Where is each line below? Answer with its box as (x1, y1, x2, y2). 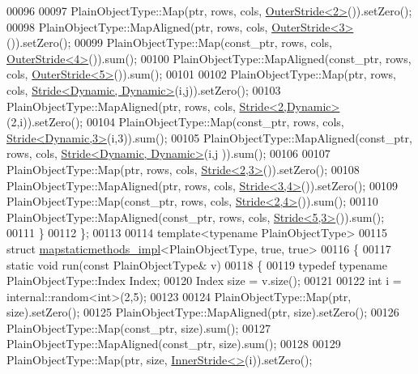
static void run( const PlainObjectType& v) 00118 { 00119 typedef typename (6, 256, 387, 273)
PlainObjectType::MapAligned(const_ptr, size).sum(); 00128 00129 (6, 335, 341, 352)
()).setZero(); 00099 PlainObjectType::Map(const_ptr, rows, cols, (6, 34, 332, 51)
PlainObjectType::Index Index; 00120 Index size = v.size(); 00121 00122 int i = (6, 272, 402, 289)
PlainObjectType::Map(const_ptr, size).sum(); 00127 (6, 319, 271, 336)
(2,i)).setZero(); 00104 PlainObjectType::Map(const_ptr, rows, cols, (6, 113, 344, 130)
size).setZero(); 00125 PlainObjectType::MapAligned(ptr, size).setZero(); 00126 (6, 304, 399, 321)
